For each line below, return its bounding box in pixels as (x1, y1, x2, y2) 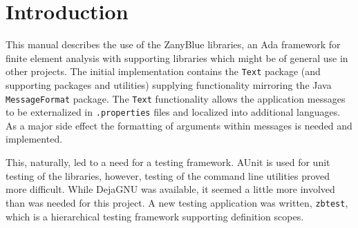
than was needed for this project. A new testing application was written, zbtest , (6, 195, 348, 209)
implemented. (6, 132, 63, 146)
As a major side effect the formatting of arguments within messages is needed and (6, 118, 352, 132)
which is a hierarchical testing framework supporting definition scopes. (6, 209, 304, 223)
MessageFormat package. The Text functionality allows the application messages (6, 91, 346, 105)
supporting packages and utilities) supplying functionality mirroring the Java (6, 77, 332, 92)
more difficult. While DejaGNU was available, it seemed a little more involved (6, 182, 335, 196)
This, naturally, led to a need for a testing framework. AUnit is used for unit (6, 155, 330, 169)
